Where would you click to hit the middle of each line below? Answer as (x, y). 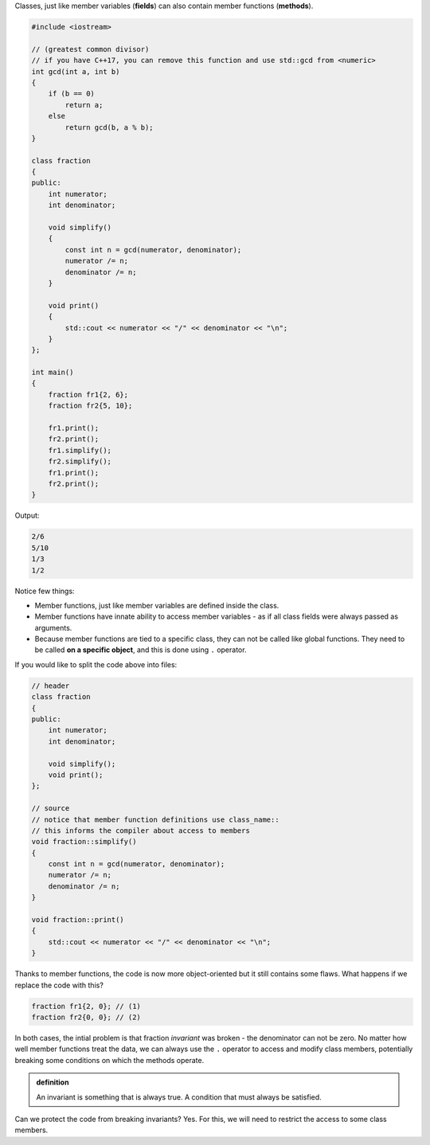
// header (51, 686)
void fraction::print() (78, 920)
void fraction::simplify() (84, 842)
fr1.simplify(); (80, 450)
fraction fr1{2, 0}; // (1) (86, 1006)
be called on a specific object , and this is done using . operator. (141, 650)
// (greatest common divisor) (90, 49)
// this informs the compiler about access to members (141, 830)
